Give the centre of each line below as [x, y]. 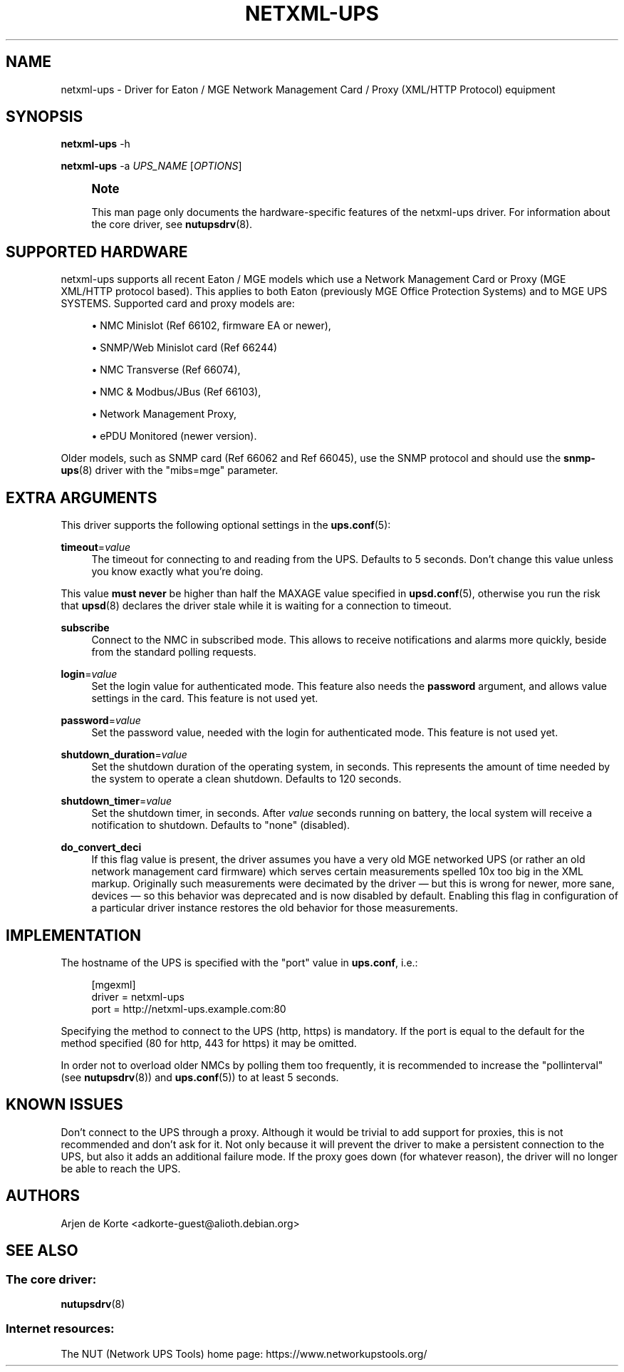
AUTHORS [43, 1196]
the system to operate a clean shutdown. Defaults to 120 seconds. [246, 779]
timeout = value [96, 547]
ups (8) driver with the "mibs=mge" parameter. [170, 470]
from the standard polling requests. [174, 652]
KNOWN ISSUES [64, 1105]
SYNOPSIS [45, 117]
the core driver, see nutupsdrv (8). [172, 225]
